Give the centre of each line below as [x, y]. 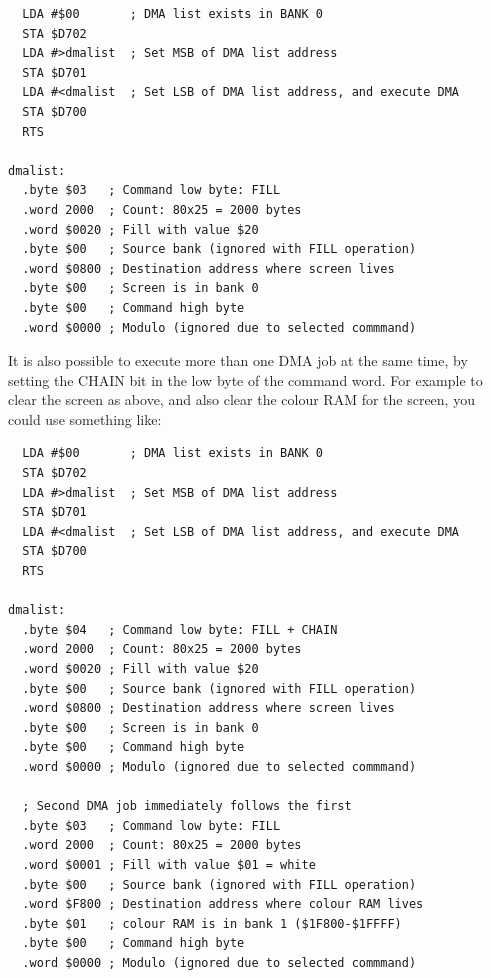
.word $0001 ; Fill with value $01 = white [169, 864]
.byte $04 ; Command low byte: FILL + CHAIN [180, 629]
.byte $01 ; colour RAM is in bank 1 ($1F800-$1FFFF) [212, 923]
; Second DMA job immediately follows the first [187, 806]
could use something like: [85, 418]
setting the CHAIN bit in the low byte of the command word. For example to [245, 379]
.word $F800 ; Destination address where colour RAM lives [223, 904]
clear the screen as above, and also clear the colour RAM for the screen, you [241, 399]
